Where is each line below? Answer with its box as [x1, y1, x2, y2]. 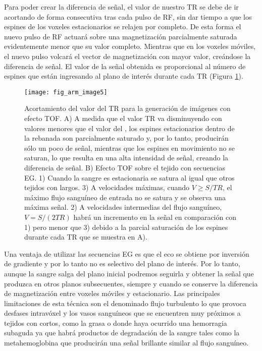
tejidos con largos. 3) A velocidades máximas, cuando [24, 182, 189, 193]
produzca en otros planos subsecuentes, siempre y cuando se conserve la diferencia [4, 278, 258, 288]
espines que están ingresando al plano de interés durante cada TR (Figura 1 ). [4, 71, 243, 81]
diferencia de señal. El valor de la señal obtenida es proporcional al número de [4, 61, 246, 71]
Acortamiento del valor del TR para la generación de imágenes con [24, 103, 231, 113]
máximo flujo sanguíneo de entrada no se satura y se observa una [24, 192, 226, 202]
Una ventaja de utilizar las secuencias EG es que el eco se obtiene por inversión [4, 248, 249, 259]
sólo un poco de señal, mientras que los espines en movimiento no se [24, 142, 235, 153]
